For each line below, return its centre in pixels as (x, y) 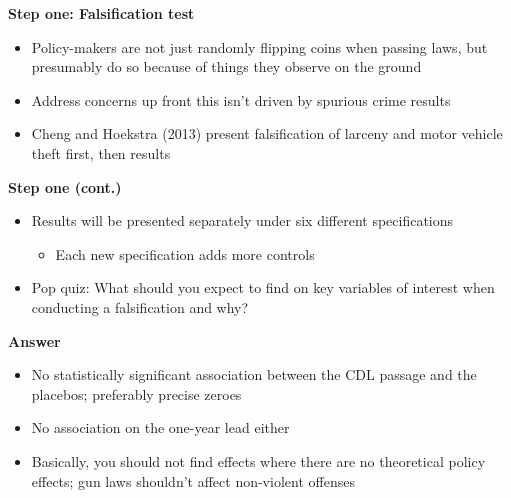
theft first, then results (101, 152)
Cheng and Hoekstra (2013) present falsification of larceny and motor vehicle (267, 133)
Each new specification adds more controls (185, 253)
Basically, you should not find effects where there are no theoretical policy (258, 460)
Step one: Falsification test (101, 13)
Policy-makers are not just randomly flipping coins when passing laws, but (259, 46)
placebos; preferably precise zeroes (136, 393)
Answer (34, 340)
